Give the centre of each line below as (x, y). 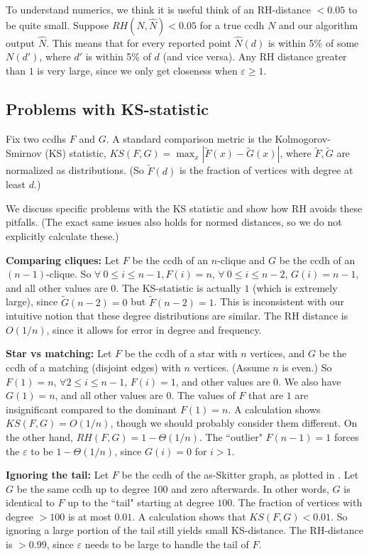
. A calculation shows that (189, 516)
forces (346, 436)
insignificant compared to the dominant (92, 409)
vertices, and (277, 353)
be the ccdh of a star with (181, 353)
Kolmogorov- (303, 138)
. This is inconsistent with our (279, 301)
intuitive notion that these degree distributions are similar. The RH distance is (177, 316)
